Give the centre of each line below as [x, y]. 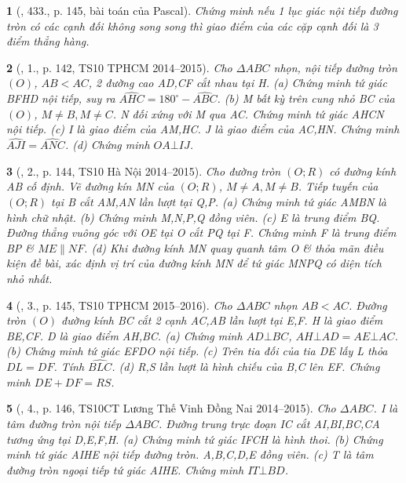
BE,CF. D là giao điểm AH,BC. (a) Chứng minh [124, 335]
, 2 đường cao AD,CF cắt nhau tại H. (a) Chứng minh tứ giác [238, 83]
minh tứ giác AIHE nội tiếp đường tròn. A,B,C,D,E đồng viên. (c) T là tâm [190, 454]
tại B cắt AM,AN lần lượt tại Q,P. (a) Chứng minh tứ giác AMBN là [219, 201]
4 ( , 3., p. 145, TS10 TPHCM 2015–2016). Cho [119, 305]
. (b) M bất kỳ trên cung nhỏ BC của [306, 98]
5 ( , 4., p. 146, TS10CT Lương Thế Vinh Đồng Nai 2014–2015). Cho [171, 408]
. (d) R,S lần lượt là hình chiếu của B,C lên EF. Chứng [246, 367]
